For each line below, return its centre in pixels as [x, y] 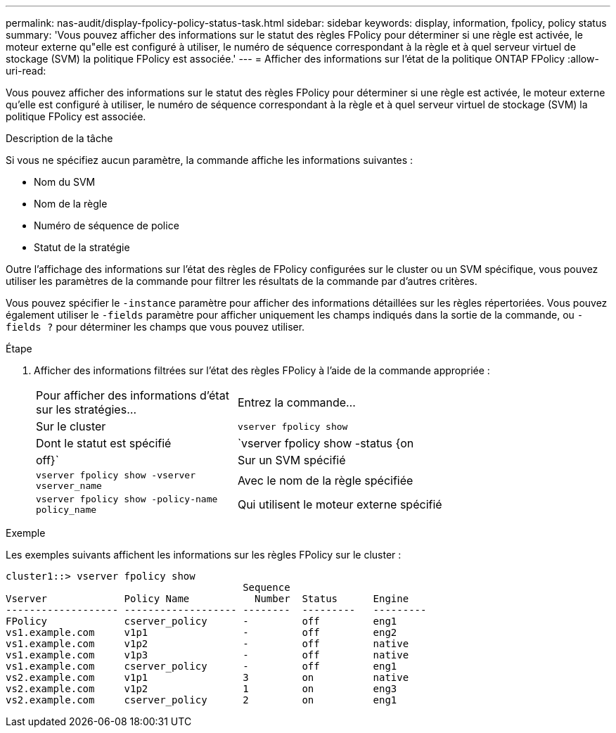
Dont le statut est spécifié [104, 443]
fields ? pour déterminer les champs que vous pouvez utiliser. [155, 327]
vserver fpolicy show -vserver [116, 475]
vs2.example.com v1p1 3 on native [207, 677]
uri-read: [26, 71]
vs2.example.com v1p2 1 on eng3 [201, 689]
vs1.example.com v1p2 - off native [207, 644]
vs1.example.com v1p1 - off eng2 [201, 632]
